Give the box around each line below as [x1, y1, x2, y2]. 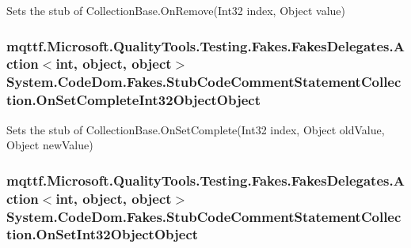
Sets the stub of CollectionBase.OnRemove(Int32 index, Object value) [6, 2, 345, 18]
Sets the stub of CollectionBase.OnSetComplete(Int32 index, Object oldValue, [6, 121, 385, 137]
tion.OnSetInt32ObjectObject [6, 224, 199, 244]
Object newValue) [6, 137, 93, 153]
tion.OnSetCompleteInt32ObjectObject [6, 90, 261, 110]
